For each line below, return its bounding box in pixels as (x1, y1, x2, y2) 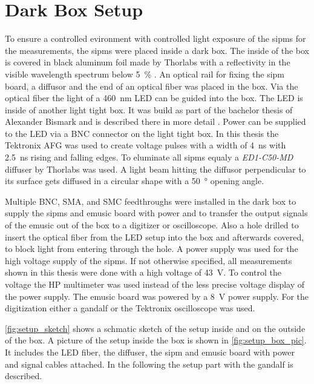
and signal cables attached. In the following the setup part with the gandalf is (5, 357, 293, 370)
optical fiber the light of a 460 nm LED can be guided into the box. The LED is (5, 91, 303, 104)
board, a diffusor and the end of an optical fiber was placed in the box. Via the (5, 79, 298, 92)
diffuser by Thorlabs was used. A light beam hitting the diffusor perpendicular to (5, 162, 306, 175)
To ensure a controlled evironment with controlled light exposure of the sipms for (5, 32, 306, 45)
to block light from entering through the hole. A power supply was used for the (5, 242, 298, 255)
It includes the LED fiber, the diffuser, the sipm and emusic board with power (5, 345, 295, 358)
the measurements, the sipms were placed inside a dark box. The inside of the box (5, 44, 309, 56)
